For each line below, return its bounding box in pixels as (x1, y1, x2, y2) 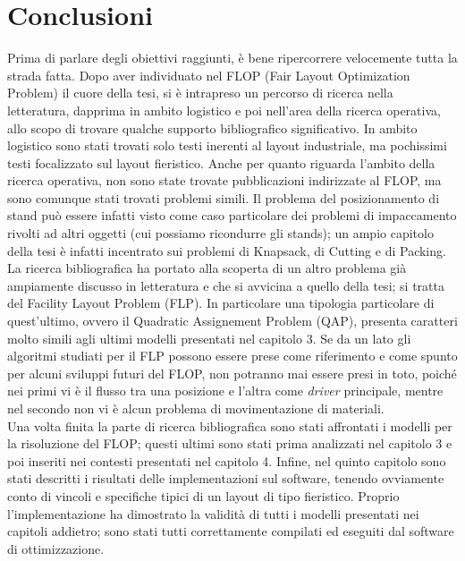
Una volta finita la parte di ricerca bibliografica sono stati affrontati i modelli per (7, 416, 452, 435)
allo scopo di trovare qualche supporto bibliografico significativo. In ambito (7, 118, 418, 137)
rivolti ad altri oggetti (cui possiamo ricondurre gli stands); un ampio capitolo (7, 224, 434, 242)
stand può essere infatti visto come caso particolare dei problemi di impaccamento (7, 206, 457, 225)
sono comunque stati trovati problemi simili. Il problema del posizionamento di (7, 188, 440, 207)
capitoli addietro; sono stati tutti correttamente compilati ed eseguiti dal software (7, 522, 454, 540)
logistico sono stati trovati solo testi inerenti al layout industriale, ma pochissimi (7, 136, 447, 155)
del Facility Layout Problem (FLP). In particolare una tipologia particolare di (7, 293, 435, 312)
